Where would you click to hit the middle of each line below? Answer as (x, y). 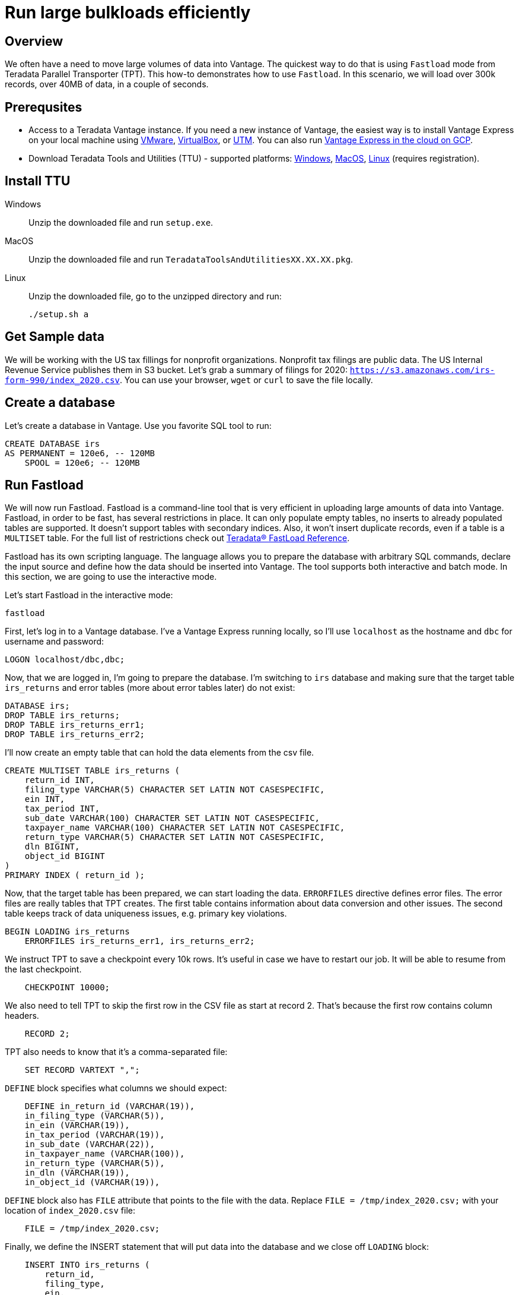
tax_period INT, (62, 809)
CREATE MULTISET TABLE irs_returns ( (93, 771)
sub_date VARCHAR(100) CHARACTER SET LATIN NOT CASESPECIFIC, (172, 818)
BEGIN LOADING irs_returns (67, 932)
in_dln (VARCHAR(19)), (77, 1173)
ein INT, (45, 799)
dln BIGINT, (52, 847)
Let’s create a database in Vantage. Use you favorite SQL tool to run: (138, 425)
